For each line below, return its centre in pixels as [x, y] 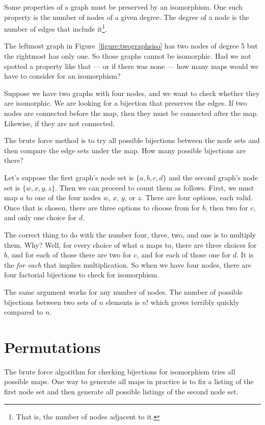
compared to [24, 312]
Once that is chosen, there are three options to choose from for [102, 207]
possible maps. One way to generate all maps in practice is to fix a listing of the [129, 381]
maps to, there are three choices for [201, 244]
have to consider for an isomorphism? [62, 76]
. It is [245, 255]
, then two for [227, 207]
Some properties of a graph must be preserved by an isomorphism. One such [123, 7]
